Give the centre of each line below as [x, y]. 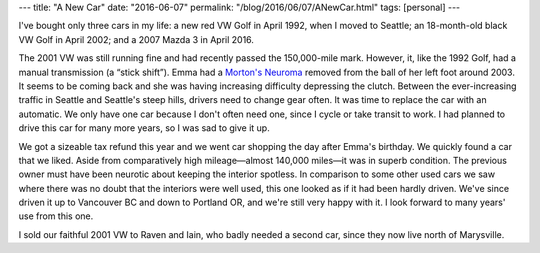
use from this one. [56, 216]
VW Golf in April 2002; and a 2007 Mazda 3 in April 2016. [136, 39]
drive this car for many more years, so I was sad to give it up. [144, 128]
